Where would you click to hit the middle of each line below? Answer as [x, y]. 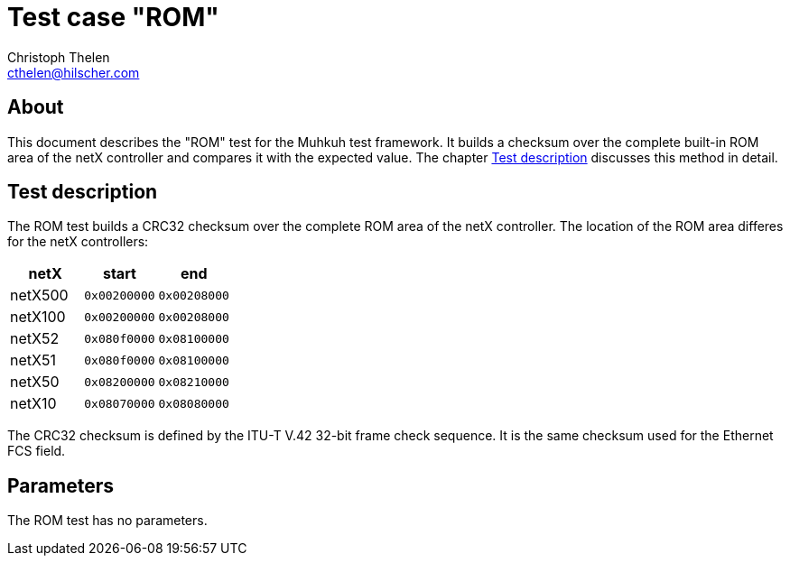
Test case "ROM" [113, 17]
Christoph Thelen [59, 57]
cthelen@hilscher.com [74, 72]
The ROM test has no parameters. [107, 521]
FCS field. [37, 451]
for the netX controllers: [78, 242]
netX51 [33, 360]
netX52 [35, 339]
